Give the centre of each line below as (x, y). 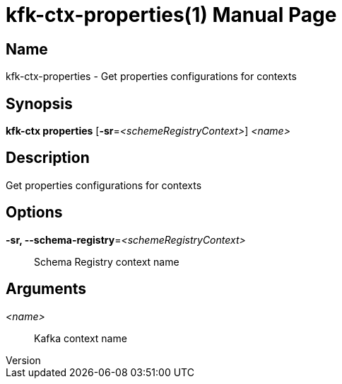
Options (34, 213)
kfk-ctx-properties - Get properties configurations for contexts (151, 77)
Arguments (46, 289)
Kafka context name (81, 338)
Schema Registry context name (107, 261)
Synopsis (39, 103)
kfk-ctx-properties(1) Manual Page (171, 15)
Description (48, 158)
